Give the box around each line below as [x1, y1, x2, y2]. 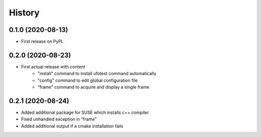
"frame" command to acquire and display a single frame [37, 84, 150, 90]
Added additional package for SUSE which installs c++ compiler [21, 109, 149, 116]
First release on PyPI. [21, 39, 64, 45]
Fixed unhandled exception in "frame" [21, 116, 97, 122]
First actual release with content [21, 63, 85, 70]
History [9, 7, 40, 18]
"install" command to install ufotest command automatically [37, 71, 157, 76]
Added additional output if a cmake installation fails [21, 123, 123, 129]
